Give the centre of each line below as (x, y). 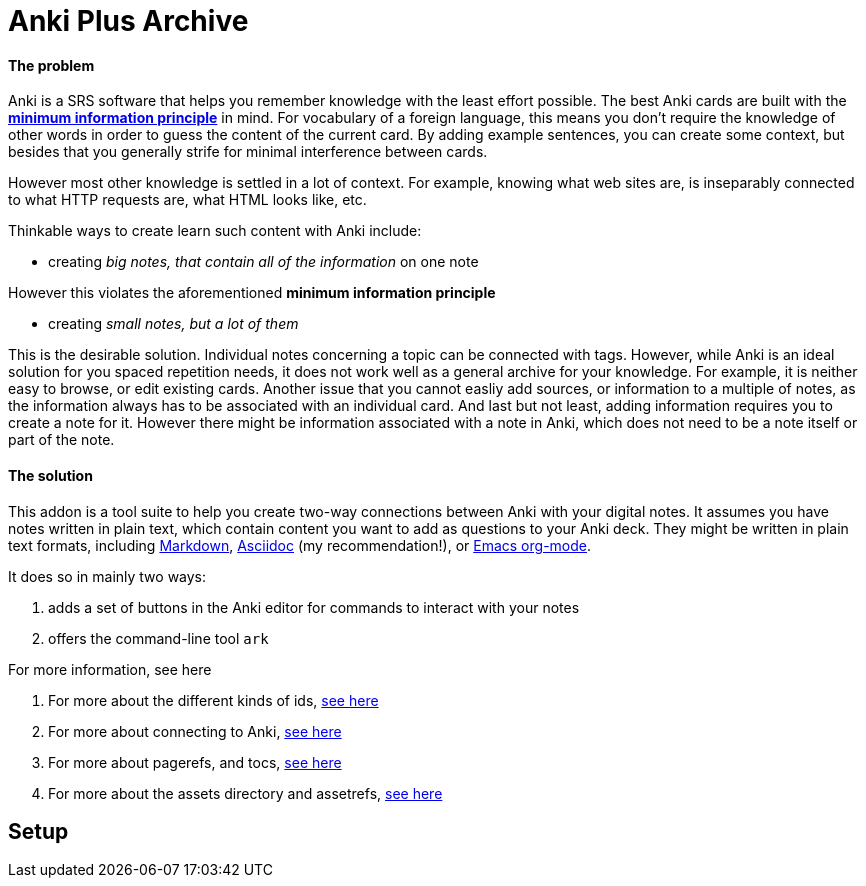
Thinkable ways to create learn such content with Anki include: (215, 231)
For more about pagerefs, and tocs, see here (195, 762)
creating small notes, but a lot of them (173, 324)
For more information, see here (110, 669)
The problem (51, 65)
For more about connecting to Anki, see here (195, 731)
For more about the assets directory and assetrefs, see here (245, 793)
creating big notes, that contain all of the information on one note (263, 262)
